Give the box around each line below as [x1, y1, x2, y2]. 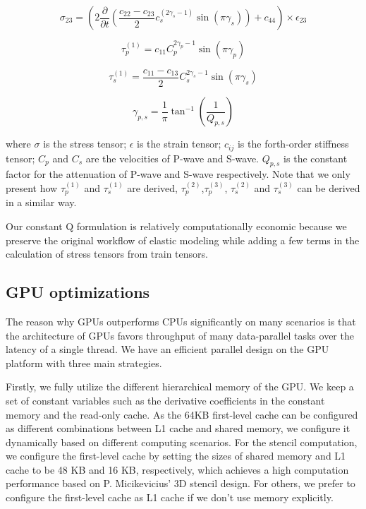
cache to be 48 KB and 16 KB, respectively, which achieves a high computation [6, 462, 349, 477]
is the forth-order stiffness [237, 136, 349, 151]
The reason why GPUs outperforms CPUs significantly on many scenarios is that [6, 313, 356, 328]
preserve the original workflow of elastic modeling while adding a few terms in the [6, 232, 360, 247]
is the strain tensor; [137, 136, 221, 151]
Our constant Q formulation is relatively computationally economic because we [6, 218, 347, 233]
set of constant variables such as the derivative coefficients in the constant [6, 393, 325, 407]
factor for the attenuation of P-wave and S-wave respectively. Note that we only [6, 167, 350, 181]
